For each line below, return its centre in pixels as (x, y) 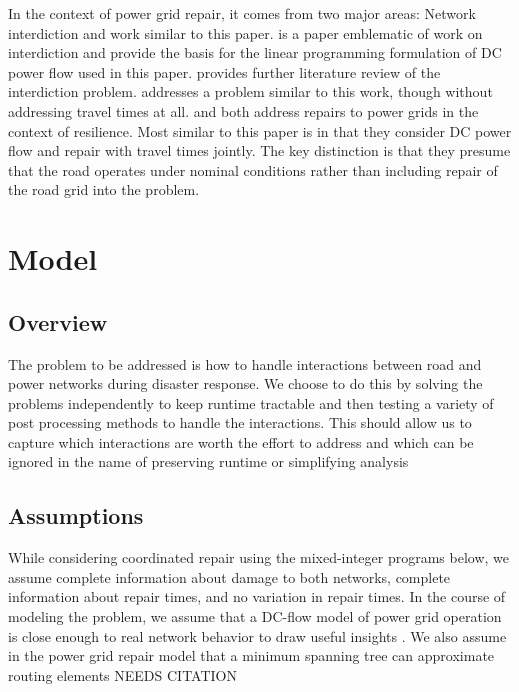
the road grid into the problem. (104, 189)
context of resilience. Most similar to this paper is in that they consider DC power (260, 130)
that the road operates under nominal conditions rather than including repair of (253, 169)
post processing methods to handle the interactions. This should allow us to (240, 422)
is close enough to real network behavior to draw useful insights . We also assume (257, 635)
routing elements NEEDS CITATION (122, 674)
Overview (58, 321)
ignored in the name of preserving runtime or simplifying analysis (208, 461)
